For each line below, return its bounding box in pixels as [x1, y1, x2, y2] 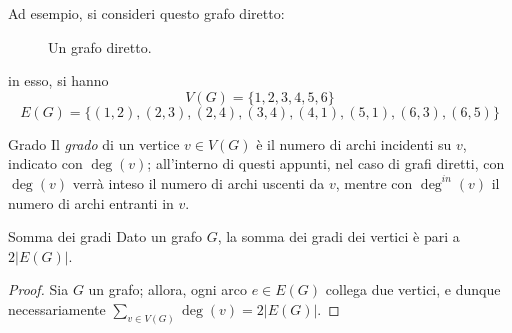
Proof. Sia [8, 279, 69, 300]
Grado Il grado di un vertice [8, 133, 180, 154]
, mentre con [335, 172, 413, 193]
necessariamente [8, 298, 106, 319]
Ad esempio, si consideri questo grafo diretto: [8, 3, 285, 23]
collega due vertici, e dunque [325, 279, 501, 300]
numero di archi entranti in [8, 192, 174, 213]
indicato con [8, 153, 83, 174]
